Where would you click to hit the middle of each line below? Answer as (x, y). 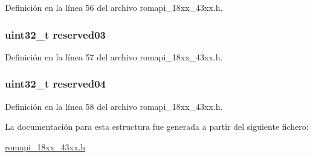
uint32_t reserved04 (55, 84)
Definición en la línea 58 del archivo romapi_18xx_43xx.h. (114, 106)
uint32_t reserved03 (55, 34)
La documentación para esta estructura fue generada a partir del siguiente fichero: (157, 127)
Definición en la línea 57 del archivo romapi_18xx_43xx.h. (114, 56)
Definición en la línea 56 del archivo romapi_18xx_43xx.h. (114, 7)
